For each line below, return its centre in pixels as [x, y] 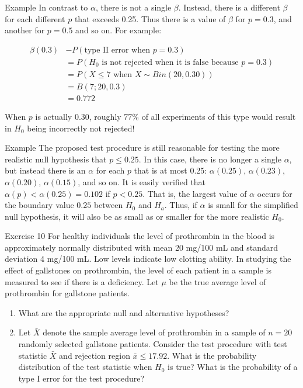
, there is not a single [133, 7]
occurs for [275, 193]
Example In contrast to [46, 7]
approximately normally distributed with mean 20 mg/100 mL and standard [141, 247]
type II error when [117, 50]
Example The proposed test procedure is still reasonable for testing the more [142, 148]
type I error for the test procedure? [81, 378]
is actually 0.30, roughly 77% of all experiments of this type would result [166, 116]
